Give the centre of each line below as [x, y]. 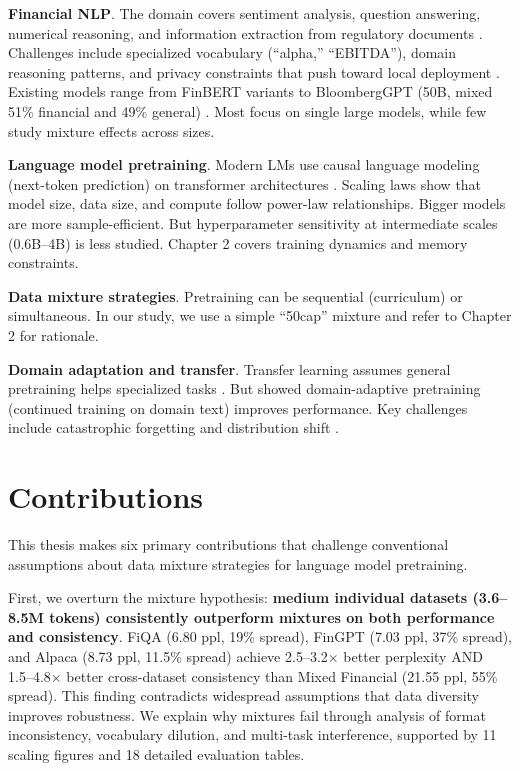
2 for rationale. [53, 334]
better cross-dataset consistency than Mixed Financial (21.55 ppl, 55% [282, 675]
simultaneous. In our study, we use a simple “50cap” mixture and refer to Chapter [260, 315]
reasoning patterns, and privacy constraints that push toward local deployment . [254, 71]
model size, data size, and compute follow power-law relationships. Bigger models [257, 203]
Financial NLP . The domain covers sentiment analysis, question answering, [244, 13]
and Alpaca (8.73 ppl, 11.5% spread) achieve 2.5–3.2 [168, 655]
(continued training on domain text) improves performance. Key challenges [238, 407]
